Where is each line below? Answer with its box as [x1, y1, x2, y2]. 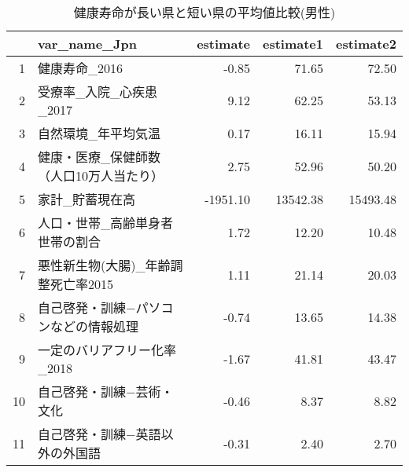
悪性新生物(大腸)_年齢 [38, 256, 171, 274]
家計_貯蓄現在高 [38, 190, 136, 208]
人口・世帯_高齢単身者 [38, 214, 174, 232]
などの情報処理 [50, 317, 139, 335]
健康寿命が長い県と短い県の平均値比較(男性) [73, 3, 336, 21]
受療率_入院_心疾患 [38, 82, 158, 101]
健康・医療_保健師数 [38, 148, 161, 166]
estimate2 [335, 35, 396, 53]
